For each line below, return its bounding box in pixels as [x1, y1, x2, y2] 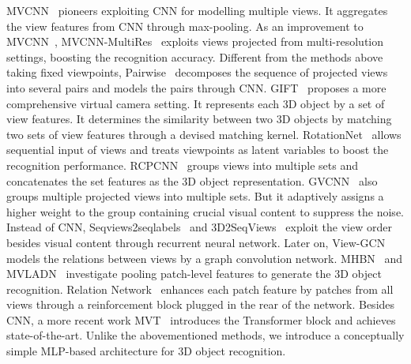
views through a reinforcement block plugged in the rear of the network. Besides [6, 296, 395, 313]
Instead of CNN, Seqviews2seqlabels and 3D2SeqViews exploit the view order [6, 219, 392, 235]
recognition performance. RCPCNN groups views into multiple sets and [6, 156, 358, 173]
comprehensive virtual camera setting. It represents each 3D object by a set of [6, 95, 385, 111]
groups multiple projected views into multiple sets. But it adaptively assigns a [6, 188, 384, 205]
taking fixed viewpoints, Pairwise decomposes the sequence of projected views [6, 64, 388, 81]
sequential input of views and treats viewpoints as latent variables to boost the [6, 141, 389, 158]
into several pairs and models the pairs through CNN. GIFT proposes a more [6, 79, 386, 96]
